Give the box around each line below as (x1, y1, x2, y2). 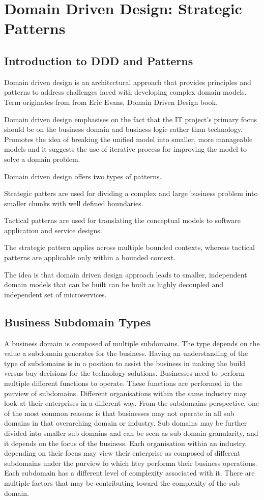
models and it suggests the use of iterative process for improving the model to (4, 144, 247, 154)
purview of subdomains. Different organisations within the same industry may (4, 387, 247, 398)
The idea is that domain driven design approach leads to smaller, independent (4, 269, 247, 280)
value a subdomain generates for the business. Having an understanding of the (4, 348, 248, 358)
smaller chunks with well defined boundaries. (4, 198, 143, 208)
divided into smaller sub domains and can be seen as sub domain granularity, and (4, 428, 258, 438)
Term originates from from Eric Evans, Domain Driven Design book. (4, 96, 218, 107)
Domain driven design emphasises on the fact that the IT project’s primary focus (4, 114, 257, 124)
